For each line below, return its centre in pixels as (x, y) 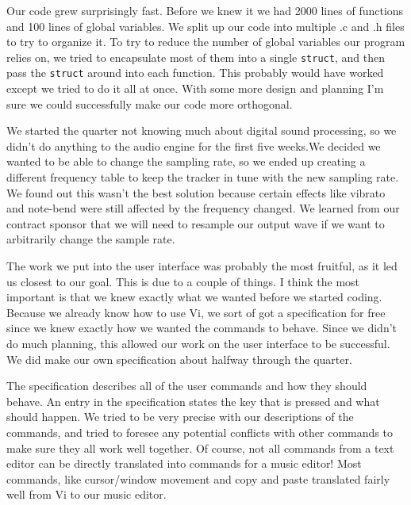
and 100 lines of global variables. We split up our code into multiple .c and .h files (205, 26)
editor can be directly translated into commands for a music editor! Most (184, 463)
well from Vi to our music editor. (86, 494)
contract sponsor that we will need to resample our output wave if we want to (196, 223)
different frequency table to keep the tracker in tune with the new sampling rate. (203, 177)
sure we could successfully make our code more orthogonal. (150, 103)
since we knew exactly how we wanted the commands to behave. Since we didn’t (202, 328)
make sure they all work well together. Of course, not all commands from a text (200, 448)
